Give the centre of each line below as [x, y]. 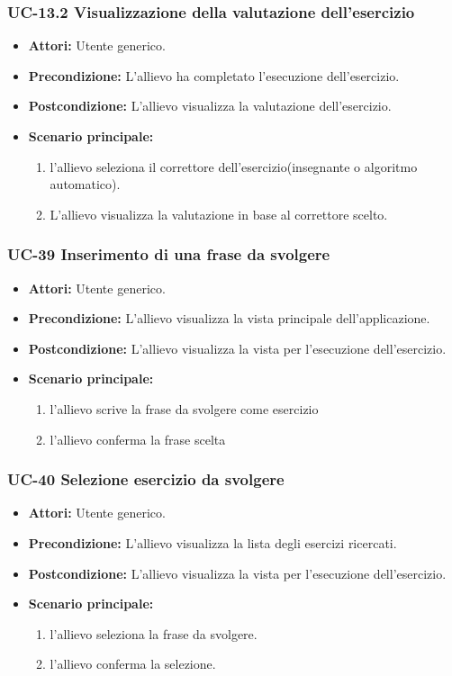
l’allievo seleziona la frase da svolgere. [154, 633]
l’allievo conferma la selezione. [133, 664]
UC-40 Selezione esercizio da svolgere [146, 479]
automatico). [85, 184]
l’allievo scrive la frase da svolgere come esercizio [184, 408]
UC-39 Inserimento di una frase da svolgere [169, 254]
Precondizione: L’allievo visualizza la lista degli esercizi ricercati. [212, 542]
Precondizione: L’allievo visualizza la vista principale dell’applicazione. [229, 318]
